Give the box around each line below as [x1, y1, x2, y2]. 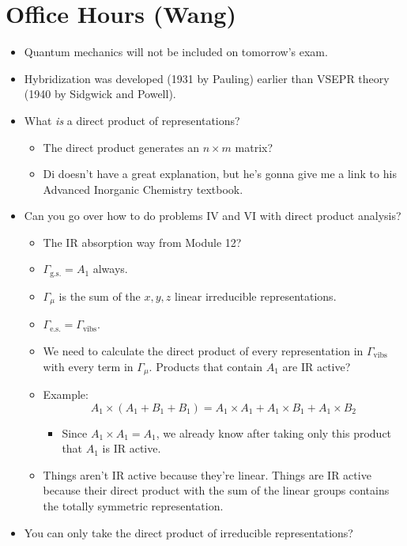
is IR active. [102, 440, 161, 457]
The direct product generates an [43, 138, 199, 155]
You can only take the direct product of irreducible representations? [24, 524, 353, 540]
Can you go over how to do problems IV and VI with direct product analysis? [24, 207, 401, 224]
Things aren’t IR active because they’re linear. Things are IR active [43, 466, 371, 483]
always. [92, 260, 128, 277]
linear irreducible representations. [174, 287, 337, 304]
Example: [43, 386, 89, 403]
